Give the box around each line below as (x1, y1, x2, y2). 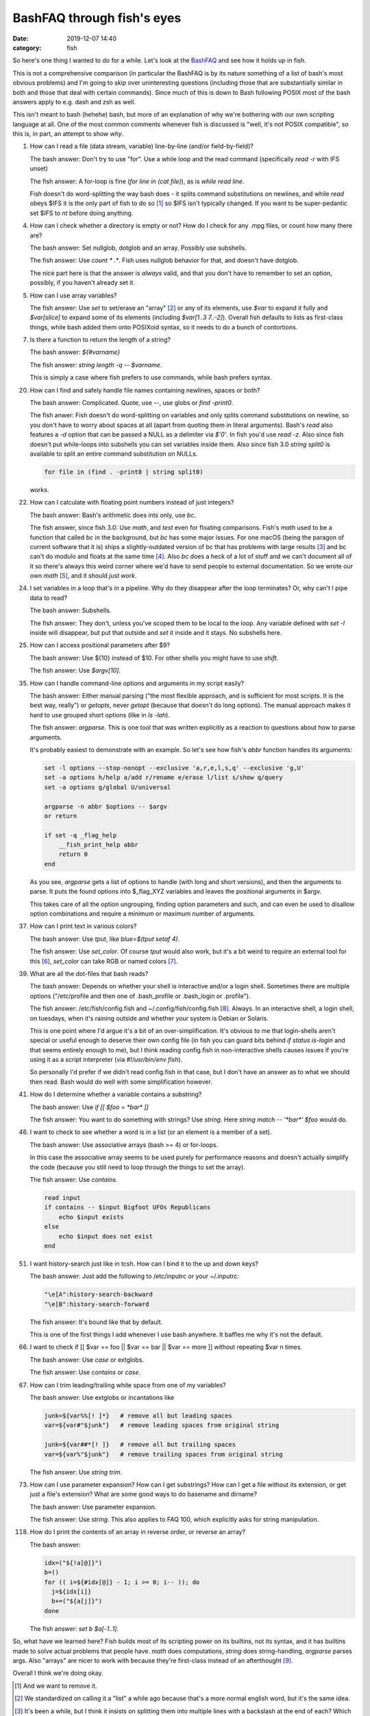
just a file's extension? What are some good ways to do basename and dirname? (29, 1490, 257, 1498)
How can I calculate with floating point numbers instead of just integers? (29, 498, 234, 507)
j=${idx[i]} (51, 1588, 92, 1596)
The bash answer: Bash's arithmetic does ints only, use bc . (29, 511, 197, 519)
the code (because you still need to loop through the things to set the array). (29, 1163, 246, 1171)
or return (44, 812, 77, 820)
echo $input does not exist (58, 1232, 153, 1240)
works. (29, 485, 49, 494)
